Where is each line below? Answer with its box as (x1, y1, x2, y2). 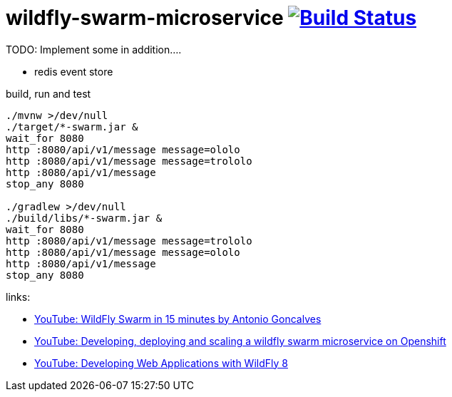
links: (6, 290, 31, 303)
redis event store (34, 65, 113, 78)
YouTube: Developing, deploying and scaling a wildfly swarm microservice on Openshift (34, 334, 446, 347)
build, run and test (6, 87, 91, 100)
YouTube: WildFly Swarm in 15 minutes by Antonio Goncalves (34, 312, 322, 325)
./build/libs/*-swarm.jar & (6, 212, 163, 224)
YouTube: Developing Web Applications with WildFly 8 (34, 356, 288, 369)
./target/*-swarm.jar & (6, 120, 138, 133)
